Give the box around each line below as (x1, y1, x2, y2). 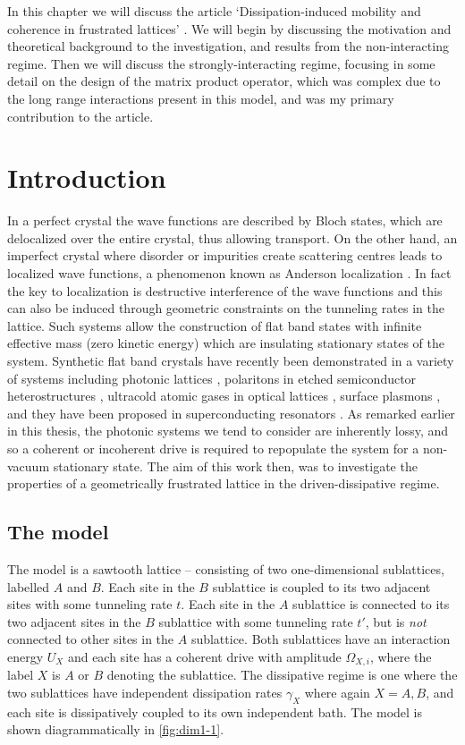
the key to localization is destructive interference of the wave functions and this (7, 281, 443, 300)
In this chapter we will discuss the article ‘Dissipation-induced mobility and (7, 2, 421, 20)
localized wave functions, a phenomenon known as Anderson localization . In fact (7, 264, 452, 283)
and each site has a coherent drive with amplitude (67, 647, 342, 665)
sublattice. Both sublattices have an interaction (190, 630, 451, 648)
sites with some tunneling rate (7, 595, 173, 614)
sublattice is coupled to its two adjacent (212, 577, 431, 596)
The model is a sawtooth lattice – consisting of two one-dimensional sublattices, (7, 559, 444, 578)
